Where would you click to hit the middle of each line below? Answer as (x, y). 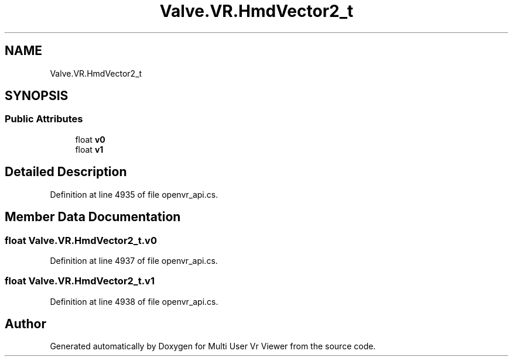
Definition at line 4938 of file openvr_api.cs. (134, 301)
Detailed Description (66, 172)
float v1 (89, 149)
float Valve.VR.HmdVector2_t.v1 (80, 281)
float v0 (90, 139)
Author (25, 324)
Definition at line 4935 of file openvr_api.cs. (134, 194)
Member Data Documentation (93, 217)
